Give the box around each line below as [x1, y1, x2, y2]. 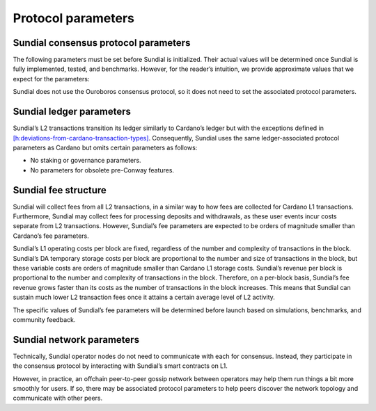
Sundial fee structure [13, 184, 107, 196]
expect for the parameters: [13, 74, 90, 83]
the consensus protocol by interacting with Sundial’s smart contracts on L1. [13, 362, 228, 370]
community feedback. [13, 315, 76, 323]
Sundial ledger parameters [13, 106, 132, 118]
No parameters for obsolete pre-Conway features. [30, 166, 174, 174]
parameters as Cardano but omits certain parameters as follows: [13, 143, 198, 152]
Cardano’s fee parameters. [13, 232, 90, 240]
